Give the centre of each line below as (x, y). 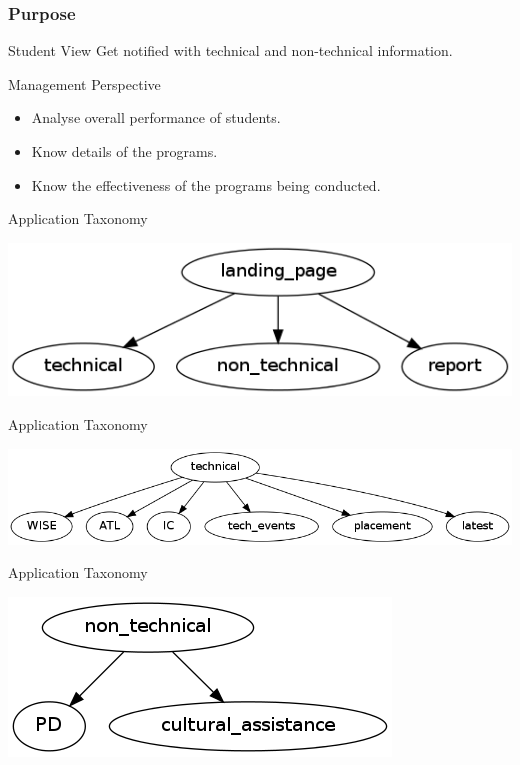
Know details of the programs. (124, 151)
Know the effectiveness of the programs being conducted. (206, 184)
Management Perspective (84, 83)
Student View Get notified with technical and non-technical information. (230, 50)
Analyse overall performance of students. (156, 117)
